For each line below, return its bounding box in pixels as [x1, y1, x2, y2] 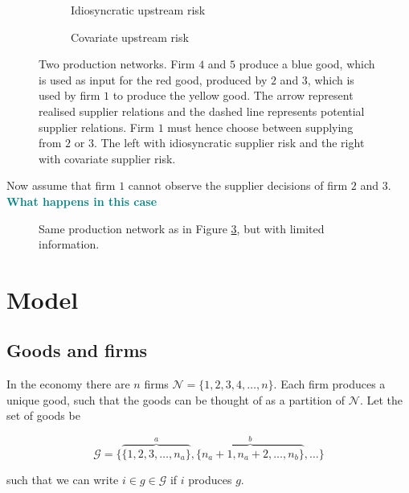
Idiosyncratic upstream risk [71, 2, 206, 18]
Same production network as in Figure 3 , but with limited [39, 220, 325, 236]
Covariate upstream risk [71, 28, 189, 45]
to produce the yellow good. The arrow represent [112, 87, 354, 104]
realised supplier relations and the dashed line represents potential [39, 102, 365, 119]
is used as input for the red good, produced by [39, 71, 268, 88]
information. [39, 236, 100, 253]
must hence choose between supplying [167, 118, 354, 135]
